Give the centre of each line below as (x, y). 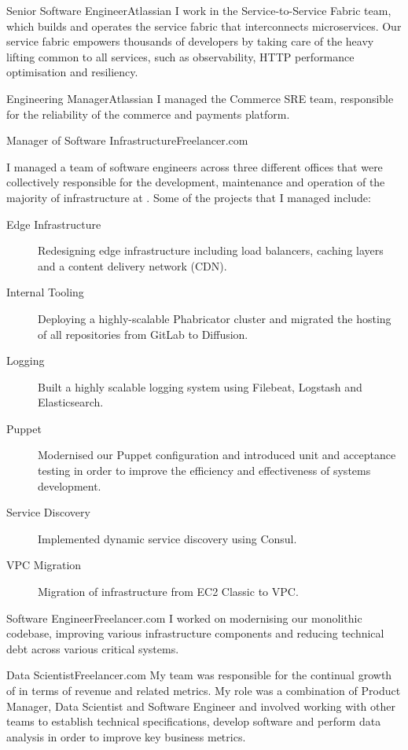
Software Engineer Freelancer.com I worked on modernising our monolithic (184, 618)
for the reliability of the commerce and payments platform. (148, 114)
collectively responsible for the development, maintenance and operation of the (196, 182)
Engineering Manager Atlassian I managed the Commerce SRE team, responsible (200, 98)
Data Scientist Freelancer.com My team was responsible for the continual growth (199, 675)
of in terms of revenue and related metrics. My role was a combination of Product (204, 690)
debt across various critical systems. (93, 648)
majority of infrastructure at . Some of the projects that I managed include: (189, 197)
